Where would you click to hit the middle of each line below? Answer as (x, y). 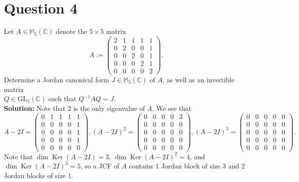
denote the (71, 31)
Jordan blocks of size (35, 175)
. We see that (172, 108)
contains (141, 166)
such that (63, 99)
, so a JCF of (100, 166)
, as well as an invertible (199, 79)
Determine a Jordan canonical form (57, 79)
